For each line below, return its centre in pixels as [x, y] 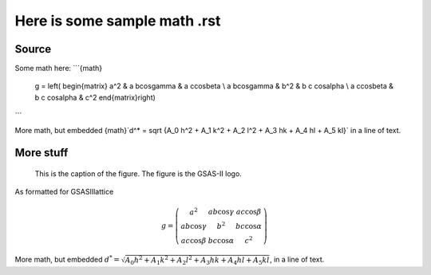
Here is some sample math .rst [118, 21]
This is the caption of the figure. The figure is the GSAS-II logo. [138, 174]
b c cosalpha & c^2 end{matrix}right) [95, 97]
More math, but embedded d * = [67, 259]
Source [33, 49]
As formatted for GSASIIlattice [64, 192]
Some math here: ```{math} [59, 69]
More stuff [42, 153]
